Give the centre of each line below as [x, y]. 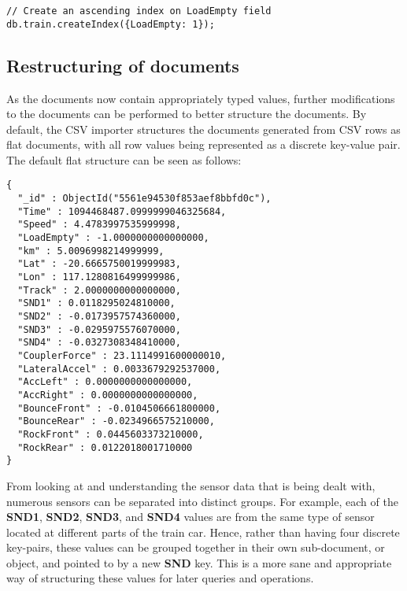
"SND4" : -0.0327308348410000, [99, 343]
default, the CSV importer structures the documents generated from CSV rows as [203, 129]
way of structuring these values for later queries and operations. [160, 578]
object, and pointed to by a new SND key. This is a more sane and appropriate [199, 562]
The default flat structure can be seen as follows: [124, 159]
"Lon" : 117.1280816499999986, [99, 277]
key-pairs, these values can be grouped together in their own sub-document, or [196, 547]
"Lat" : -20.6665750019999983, [99, 264]
